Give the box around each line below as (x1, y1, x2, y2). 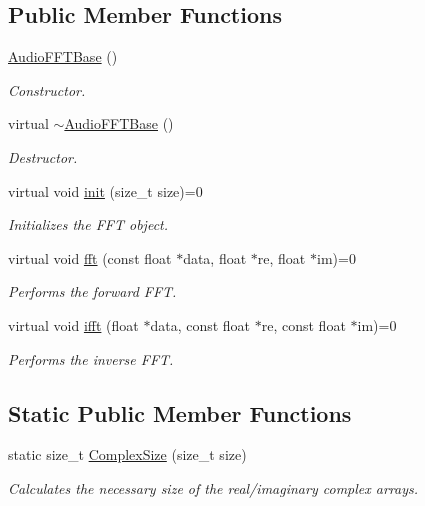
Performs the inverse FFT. (8, 348, 174, 369)
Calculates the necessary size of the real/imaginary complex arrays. (8, 477, 419, 498)
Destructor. (8, 146, 78, 167)
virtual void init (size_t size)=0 (8, 180, 203, 201)
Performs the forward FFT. (8, 281, 177, 302)
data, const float (150, 314, 251, 335)
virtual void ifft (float (8, 314, 139, 335)
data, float (183, 247, 247, 268)
